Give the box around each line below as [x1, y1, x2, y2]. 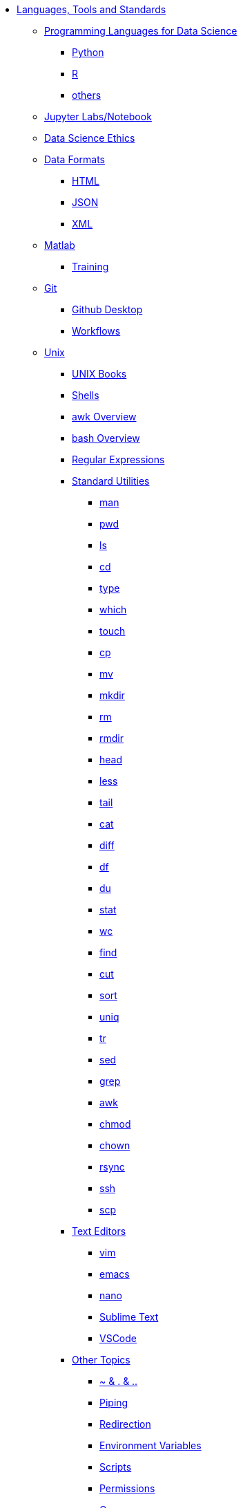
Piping [99, 1397, 128, 1408]
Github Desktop [72, 304, 143, 315]
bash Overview [72, 432, 140, 444]
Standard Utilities [72, 475, 150, 487]
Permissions [99, 1482, 155, 1494]
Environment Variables [99, 1440, 202, 1451]
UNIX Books [72, 368, 127, 380]
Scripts [99, 1461, 132, 1473]
